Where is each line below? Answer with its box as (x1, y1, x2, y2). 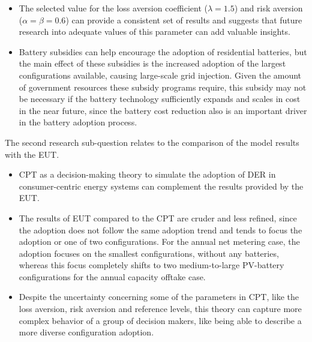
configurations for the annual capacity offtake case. (19, 270, 206, 283)
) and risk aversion (234, 2, 303, 14)
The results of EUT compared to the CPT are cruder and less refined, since (19, 211, 297, 224)
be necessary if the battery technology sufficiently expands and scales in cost (19, 92, 301, 105)
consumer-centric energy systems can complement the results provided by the (19, 179, 304, 192)
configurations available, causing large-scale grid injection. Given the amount (19, 68, 302, 81)
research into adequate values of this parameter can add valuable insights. (19, 25, 290, 38)
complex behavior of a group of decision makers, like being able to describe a (19, 314, 302, 326)
